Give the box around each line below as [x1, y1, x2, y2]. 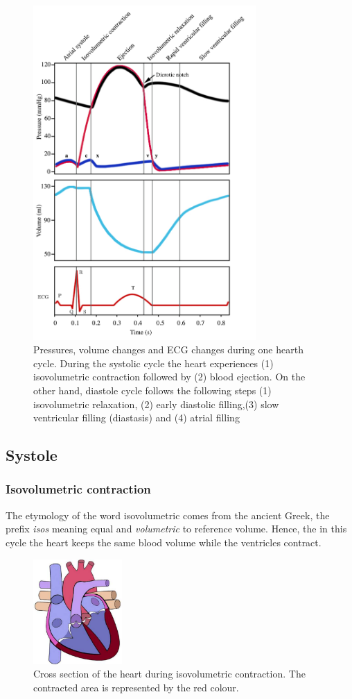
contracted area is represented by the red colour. [33, 680, 239, 694]
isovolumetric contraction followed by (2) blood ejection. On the [33, 369, 306, 384]
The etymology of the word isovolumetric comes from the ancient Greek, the [6, 507, 330, 522]
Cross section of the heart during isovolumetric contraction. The [33, 666, 306, 681]
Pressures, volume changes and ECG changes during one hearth [33, 342, 303, 357]
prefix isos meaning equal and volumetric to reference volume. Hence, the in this [6, 521, 347, 536]
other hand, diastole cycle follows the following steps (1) [33, 383, 272, 397]
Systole [6, 444, 58, 466]
